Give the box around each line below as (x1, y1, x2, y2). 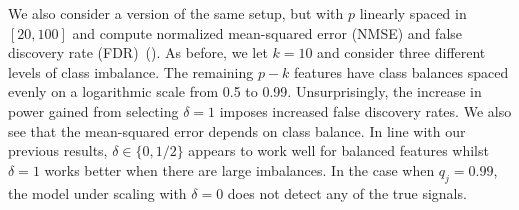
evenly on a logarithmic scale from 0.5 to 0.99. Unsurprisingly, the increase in (8, 81, 482, 102)
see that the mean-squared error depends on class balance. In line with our (8, 120, 466, 141)
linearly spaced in (359, 3, 467, 23)
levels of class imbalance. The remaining (8, 61, 254, 82)
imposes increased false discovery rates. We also (219, 100, 512, 121)
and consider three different (317, 42, 486, 63)
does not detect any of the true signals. (227, 182, 467, 203)
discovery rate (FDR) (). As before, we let (8, 42, 268, 63)
